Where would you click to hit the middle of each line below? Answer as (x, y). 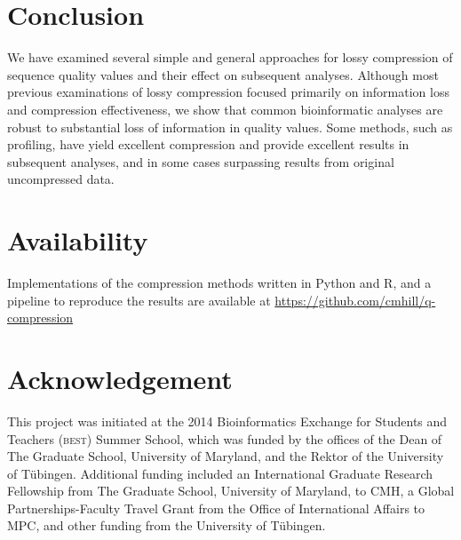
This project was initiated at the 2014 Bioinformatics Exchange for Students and (227, 421)
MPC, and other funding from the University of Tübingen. (167, 525)
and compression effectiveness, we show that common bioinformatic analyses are (225, 109)
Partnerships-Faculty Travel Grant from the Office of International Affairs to (216, 508)
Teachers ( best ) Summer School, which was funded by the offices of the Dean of (225, 438)
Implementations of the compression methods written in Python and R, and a (219, 282)
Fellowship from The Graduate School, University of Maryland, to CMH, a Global (231, 491)
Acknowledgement (120, 378)
